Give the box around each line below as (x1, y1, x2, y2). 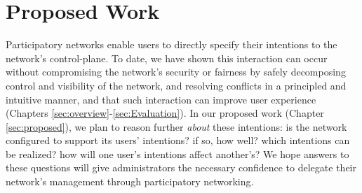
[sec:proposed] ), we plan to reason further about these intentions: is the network (6, 119, 347, 134)
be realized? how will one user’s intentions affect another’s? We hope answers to (6, 146, 349, 161)
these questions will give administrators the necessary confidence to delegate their (6, 160, 356, 175)
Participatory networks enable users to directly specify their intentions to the (6, 37, 337, 52)
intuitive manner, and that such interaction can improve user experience (6, 92, 316, 106)
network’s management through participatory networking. (6, 174, 254, 189)
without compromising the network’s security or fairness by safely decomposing (6, 64, 346, 79)
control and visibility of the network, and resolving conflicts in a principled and (6, 78, 347, 92)
